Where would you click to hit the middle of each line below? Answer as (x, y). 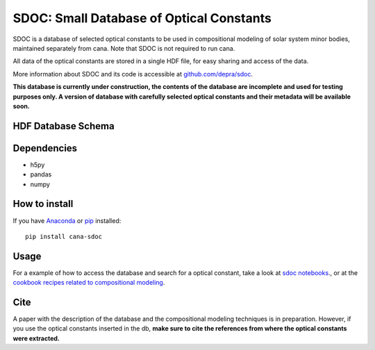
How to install (43, 204)
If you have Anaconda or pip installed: (67, 220)
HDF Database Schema (64, 126)
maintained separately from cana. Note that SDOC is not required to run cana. (124, 48)
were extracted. (36, 338)
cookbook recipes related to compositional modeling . (89, 283)
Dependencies (45, 148)
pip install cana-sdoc (64, 236)
